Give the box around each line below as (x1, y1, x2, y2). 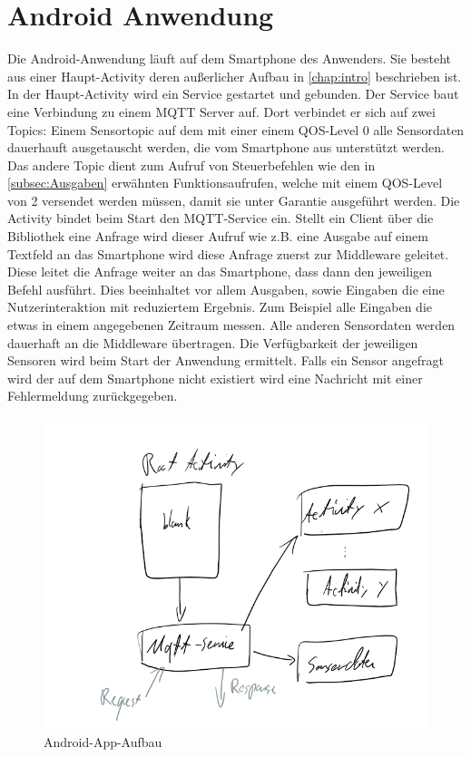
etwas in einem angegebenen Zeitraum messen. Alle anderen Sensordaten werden (7, 315, 456, 335)
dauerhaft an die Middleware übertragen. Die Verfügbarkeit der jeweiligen (7, 333, 418, 352)
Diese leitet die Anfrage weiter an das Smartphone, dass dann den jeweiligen (7, 262, 433, 281)
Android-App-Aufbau (44, 733, 162, 752)
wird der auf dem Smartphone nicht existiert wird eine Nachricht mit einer (7, 368, 423, 387)
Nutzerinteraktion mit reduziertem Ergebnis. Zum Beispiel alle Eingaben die (7, 297, 433, 316)
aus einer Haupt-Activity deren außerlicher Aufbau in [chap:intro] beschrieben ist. (7, 66, 462, 85)
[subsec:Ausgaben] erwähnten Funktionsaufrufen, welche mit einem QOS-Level (7, 173, 443, 192)
